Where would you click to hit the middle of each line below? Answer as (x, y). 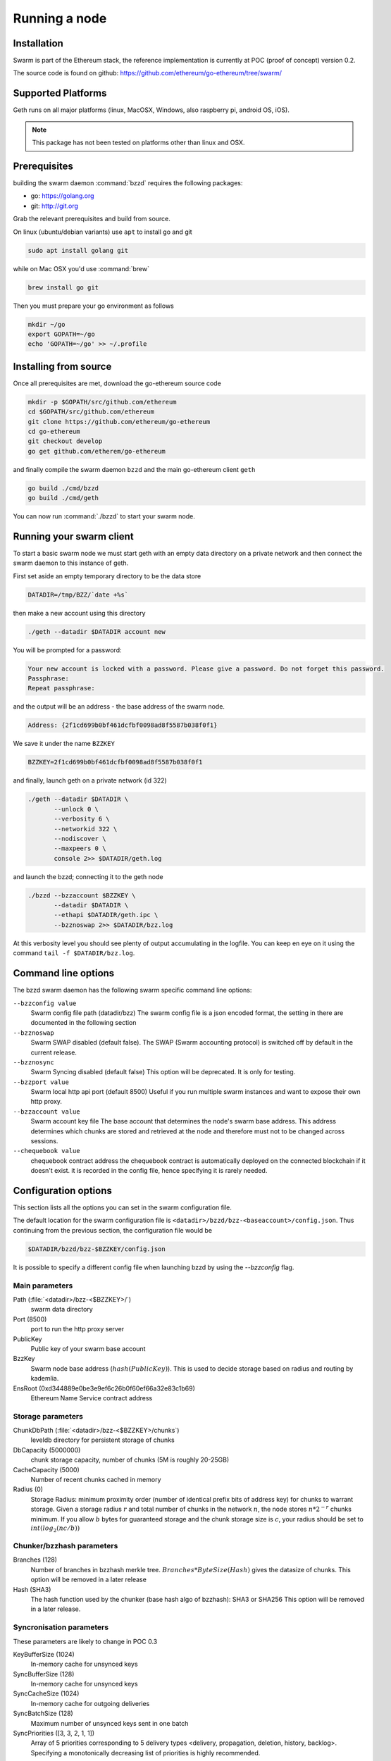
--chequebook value (46, 1151)
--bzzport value (41, 1082)
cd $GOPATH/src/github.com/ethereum (91, 412)
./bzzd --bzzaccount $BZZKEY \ (82, 895)
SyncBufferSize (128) (44, 1674)
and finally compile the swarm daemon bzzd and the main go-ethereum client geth (134, 469)
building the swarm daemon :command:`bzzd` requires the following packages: (128, 183)
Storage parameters (48, 1416)
